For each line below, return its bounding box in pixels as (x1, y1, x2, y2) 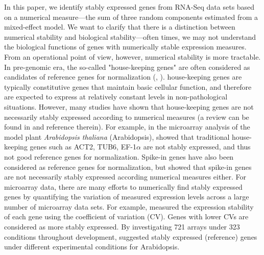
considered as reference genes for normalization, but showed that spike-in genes (4, 161, 252, 172)
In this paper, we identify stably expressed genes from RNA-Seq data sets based (4, 2, 255, 12)
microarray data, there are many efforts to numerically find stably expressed (4, 181, 243, 192)
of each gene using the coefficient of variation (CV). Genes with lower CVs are (4, 211, 249, 222)
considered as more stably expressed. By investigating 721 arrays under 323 (4, 221, 240, 232)
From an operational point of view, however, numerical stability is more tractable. (4, 51, 261, 62)
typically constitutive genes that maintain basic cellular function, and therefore (4, 81, 252, 92)
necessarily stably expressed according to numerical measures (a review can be (4, 111, 249, 122)
